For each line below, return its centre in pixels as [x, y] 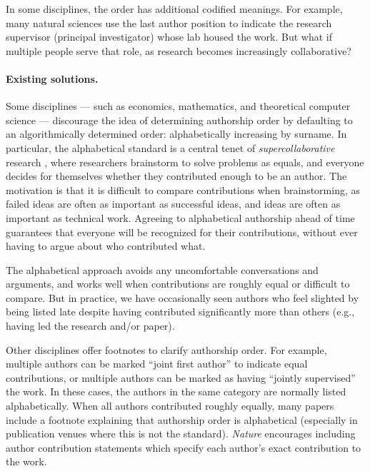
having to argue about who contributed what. [106, 246]
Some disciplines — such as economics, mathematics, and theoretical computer [178, 106]
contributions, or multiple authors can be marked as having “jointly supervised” [181, 377]
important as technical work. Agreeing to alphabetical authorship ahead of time [180, 217]
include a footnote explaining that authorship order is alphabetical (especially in [182, 419]
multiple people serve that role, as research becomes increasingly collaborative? [179, 50]
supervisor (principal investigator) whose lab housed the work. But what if [169, 37]
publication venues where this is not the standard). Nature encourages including [181, 434]
